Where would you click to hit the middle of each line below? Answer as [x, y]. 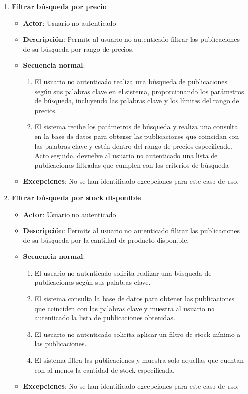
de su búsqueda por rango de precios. [79, 49]
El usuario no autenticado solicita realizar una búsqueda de [123, 272]
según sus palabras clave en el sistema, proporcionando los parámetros [139, 91]
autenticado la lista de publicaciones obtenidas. [105, 318]
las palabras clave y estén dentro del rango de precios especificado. [133, 146]
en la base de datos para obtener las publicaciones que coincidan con [137, 136]
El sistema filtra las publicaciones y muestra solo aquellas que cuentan [139, 360]
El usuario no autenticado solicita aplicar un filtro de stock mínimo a [138, 334]
